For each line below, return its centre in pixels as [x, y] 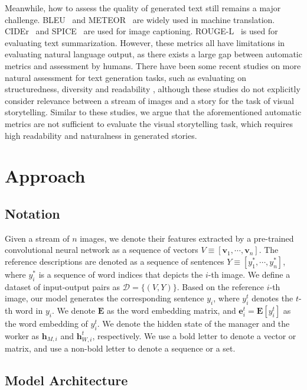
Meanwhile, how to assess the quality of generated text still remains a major [143, 8]
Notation [32, 213]
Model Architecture [66, 380]
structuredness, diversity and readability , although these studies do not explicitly [153, 89]
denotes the [272, 298]
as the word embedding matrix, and [171, 311]
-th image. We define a [249, 274]
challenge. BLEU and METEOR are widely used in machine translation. [140, 19]
